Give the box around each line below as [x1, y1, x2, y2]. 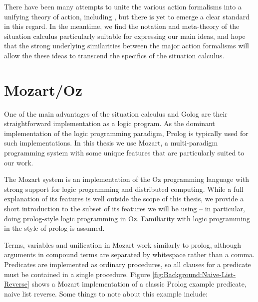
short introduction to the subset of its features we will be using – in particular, [4, 203, 245, 214]
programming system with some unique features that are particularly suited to [4, 148, 245, 158]
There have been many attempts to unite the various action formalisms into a [4, 1, 242, 11]
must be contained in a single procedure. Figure [4, 269, 150, 279]
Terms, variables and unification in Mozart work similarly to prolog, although [4, 239, 241, 250]
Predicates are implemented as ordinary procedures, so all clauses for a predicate [4, 259, 251, 269]
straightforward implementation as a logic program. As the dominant [4, 118, 215, 129]
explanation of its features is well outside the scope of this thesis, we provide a [4, 193, 244, 204]
